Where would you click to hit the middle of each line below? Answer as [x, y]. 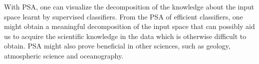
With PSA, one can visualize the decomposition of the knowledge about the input [129, 6]
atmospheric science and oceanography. [64, 55]
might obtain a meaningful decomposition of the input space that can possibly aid [129, 26]
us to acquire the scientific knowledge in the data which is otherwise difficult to [125, 36]
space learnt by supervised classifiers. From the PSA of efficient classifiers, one [124, 16]
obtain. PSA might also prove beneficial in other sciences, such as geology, [117, 46]
